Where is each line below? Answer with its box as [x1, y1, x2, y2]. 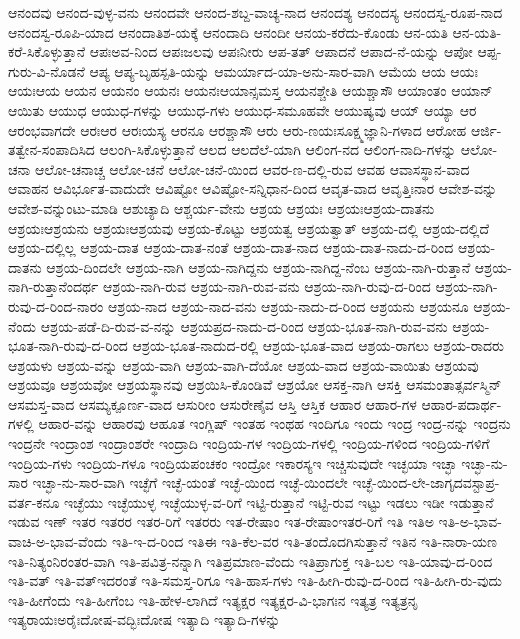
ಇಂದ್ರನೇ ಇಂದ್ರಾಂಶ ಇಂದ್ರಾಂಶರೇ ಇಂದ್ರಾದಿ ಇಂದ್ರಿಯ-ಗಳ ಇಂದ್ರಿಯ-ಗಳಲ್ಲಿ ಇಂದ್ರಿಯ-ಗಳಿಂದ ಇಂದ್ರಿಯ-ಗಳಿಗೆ [8, 433, 490, 454]
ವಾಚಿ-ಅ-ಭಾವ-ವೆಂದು [8, 531, 108, 552]
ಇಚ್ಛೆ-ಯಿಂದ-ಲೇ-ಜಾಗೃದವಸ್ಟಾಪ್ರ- [352, 472, 500, 493]
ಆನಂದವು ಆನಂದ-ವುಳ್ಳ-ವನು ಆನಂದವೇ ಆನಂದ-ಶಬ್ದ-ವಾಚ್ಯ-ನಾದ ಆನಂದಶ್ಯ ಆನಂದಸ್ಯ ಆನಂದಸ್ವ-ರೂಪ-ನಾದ [8, 2, 503, 22]
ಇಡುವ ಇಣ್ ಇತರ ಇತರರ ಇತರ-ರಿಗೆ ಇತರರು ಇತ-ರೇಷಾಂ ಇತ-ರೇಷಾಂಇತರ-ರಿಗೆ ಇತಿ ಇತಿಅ [8, 511, 434, 532]
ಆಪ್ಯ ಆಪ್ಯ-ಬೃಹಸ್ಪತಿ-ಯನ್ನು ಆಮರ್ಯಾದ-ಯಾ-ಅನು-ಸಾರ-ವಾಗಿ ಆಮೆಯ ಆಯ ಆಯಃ [89, 60, 479, 81]
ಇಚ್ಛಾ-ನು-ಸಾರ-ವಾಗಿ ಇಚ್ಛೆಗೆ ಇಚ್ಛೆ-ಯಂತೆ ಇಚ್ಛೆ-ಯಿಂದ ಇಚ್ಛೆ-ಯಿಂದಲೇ [32, 472, 348, 493]
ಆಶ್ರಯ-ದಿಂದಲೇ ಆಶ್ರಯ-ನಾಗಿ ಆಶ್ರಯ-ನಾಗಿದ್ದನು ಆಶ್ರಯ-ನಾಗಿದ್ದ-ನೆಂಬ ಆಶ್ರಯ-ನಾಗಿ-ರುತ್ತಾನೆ [46, 256, 471, 277]
